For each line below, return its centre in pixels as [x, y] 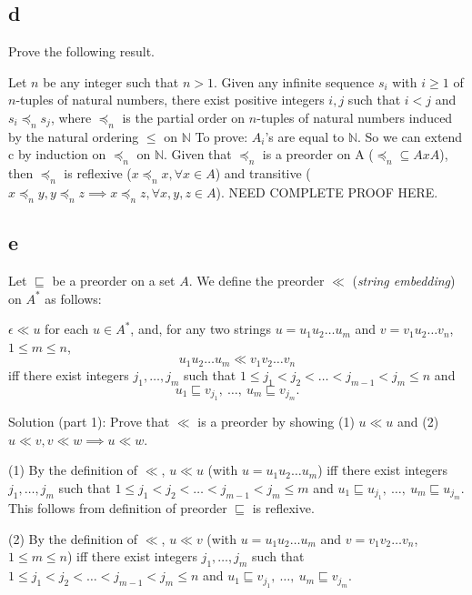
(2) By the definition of [73, 538]
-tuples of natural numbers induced [355, 117]
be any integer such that [111, 81]
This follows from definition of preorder [118, 508]
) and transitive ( [263, 173]
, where [71, 117]
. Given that [198, 154]
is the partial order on [184, 117]
